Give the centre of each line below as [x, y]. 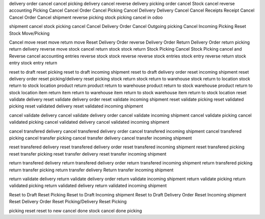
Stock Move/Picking [29, 33]
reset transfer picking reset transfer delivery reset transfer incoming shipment [88, 154]
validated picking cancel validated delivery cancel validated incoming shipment [89, 122]
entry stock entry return [33, 63]
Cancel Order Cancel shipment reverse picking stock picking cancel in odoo [86, 17]
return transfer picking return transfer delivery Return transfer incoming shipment [91, 170]
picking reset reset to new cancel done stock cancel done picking [76, 211]
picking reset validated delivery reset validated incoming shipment [76, 106]
